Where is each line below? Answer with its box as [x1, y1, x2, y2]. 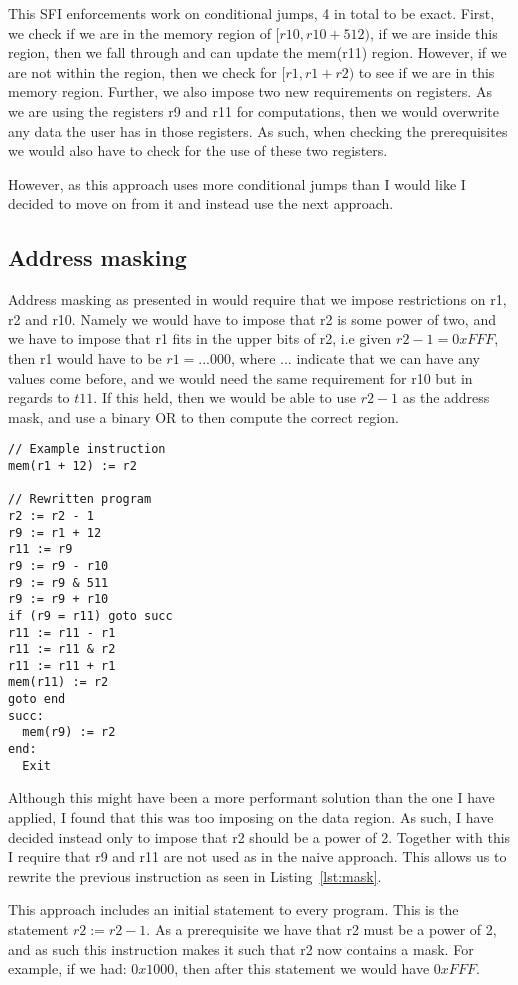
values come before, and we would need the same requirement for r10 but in [8, 367, 473, 388]
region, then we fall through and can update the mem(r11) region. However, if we [8, 42, 507, 63]
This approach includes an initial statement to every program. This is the [8, 899, 459, 920]
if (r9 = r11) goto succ [8, 608, 173, 623]
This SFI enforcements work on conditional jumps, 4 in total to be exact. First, [8, 3, 495, 23]
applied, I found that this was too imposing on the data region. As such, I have [8, 807, 494, 828]
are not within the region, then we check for [8, 61, 277, 82]
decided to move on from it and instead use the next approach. [8, 193, 394, 214]
